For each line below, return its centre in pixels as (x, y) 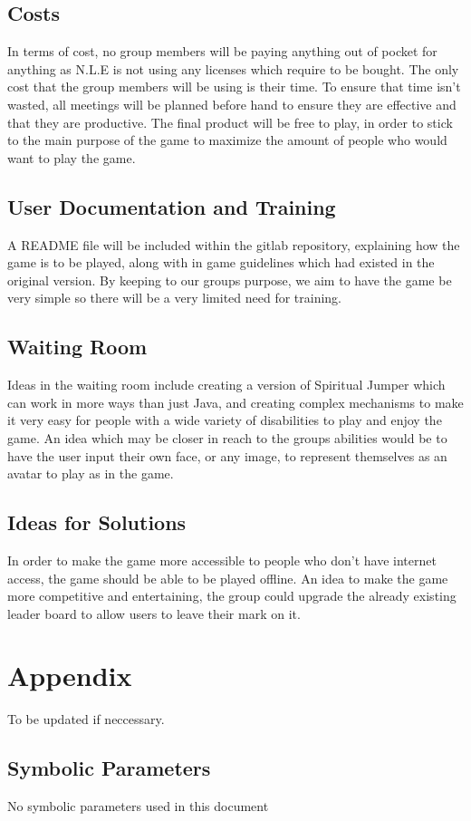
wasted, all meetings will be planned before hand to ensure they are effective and (232, 104)
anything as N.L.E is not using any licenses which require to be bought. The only (233, 68)
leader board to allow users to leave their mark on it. (154, 613)
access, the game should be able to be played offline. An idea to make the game (228, 578)
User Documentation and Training (172, 206)
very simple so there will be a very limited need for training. (175, 298)
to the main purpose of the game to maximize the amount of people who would (227, 140)
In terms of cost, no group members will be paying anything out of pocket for (222, 51)
